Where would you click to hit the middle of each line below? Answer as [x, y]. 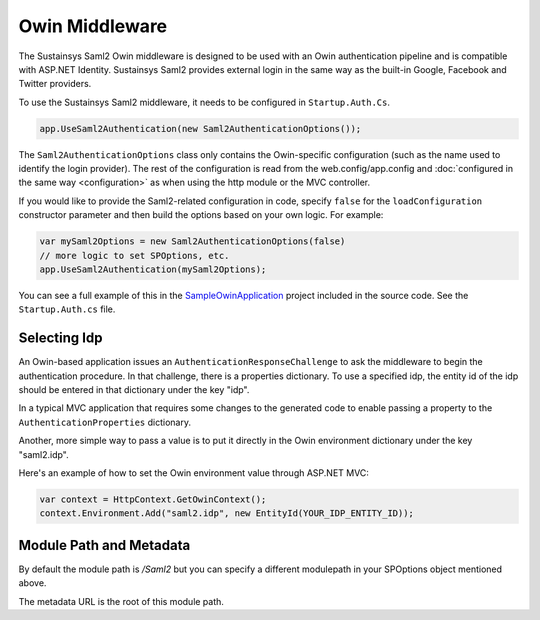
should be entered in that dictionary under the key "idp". [134, 390]
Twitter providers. [55, 84]
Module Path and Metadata [104, 545]
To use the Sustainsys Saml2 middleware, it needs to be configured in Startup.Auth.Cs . [204, 102]
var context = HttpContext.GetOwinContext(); [153, 499]
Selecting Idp [60, 338]
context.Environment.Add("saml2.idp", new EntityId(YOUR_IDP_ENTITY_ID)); [227, 513]
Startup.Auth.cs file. [67, 309]
